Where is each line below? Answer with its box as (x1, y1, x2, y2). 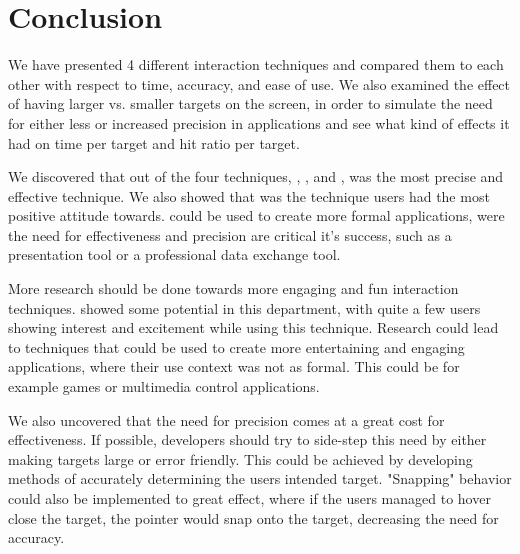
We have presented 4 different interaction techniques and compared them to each (8, 54, 504, 75)
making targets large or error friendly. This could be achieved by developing (8, 448, 473, 469)
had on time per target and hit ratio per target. (8, 132, 300, 153)
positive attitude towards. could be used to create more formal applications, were (8, 205, 505, 226)
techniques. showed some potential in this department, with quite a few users (8, 297, 481, 318)
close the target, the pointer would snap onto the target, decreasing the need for (8, 507, 499, 528)
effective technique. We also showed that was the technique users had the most (8, 185, 490, 206)
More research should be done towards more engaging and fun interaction (8, 278, 459, 299)
